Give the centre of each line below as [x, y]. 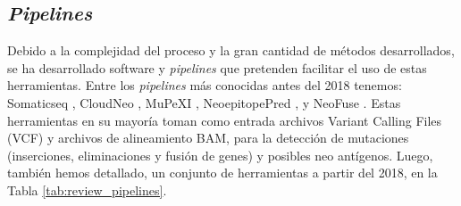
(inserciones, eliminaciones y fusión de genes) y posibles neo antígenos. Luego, [220, 155]
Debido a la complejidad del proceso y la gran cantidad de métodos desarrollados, [231, 50]
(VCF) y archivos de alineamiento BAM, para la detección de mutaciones [208, 138]
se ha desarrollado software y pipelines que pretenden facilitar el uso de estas [217, 67]
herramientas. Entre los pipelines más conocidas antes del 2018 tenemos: [205, 85]
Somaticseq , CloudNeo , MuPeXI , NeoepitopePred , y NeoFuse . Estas [204, 102]
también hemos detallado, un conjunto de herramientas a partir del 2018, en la [222, 173]
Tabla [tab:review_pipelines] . [87, 190]
